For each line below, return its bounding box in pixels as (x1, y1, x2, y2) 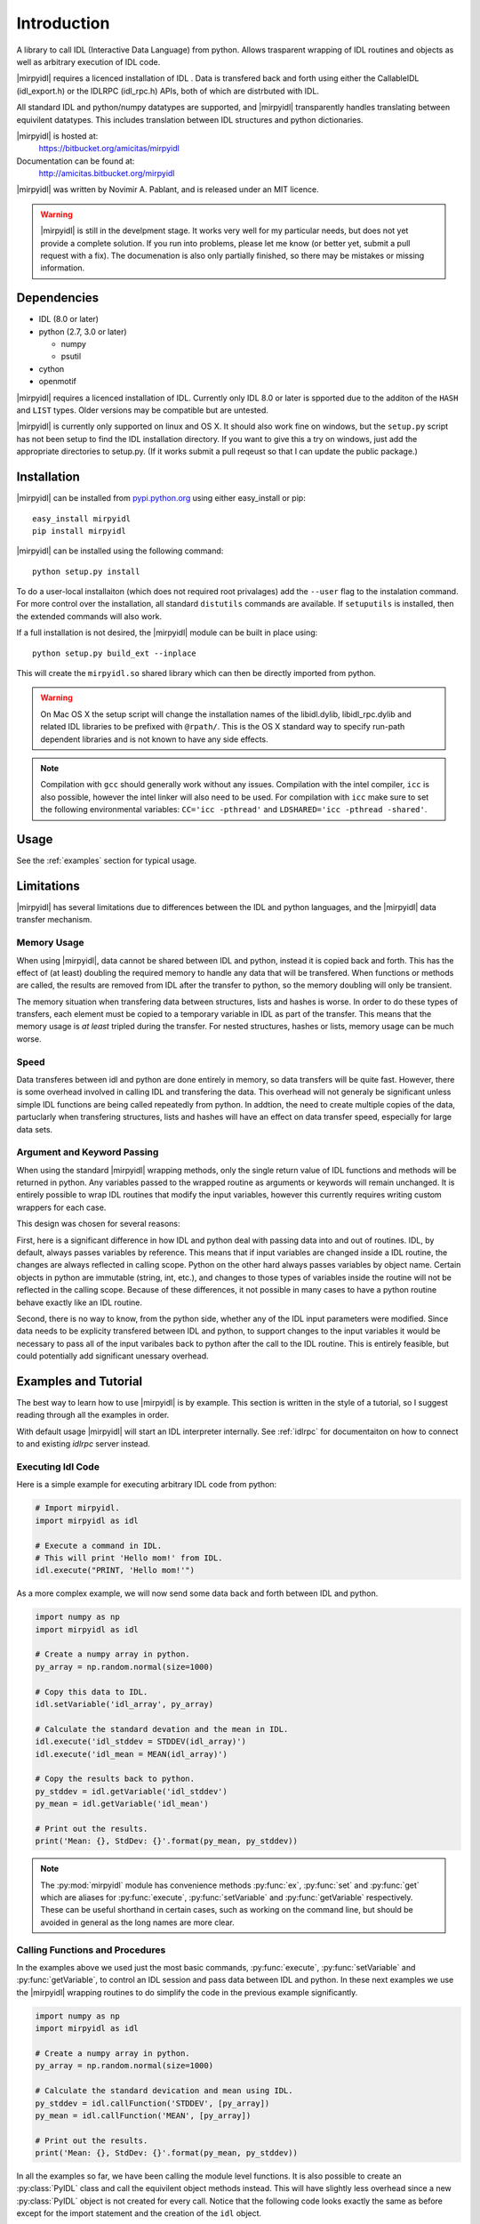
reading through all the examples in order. (16, 1410, 170, 1421)
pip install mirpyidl (32, 526, 126, 536)
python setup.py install (32, 566, 140, 576)
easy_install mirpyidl (32, 513, 132, 524)
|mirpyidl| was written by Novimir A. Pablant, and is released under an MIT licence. (16, 184, 319, 195)
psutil (60, 351, 82, 362)
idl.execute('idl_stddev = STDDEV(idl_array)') (35, 1736, 246, 1747)
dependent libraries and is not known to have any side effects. (40, 734, 268, 745)
